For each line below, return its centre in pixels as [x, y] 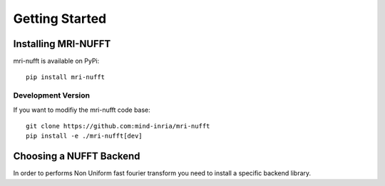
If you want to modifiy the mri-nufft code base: [82, 110]
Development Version [52, 95]
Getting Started [60, 19]
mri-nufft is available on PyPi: [56, 61]
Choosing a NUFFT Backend [77, 156]
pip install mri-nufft [66, 77]
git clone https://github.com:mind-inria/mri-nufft [118, 126]
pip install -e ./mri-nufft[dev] [84, 136]
